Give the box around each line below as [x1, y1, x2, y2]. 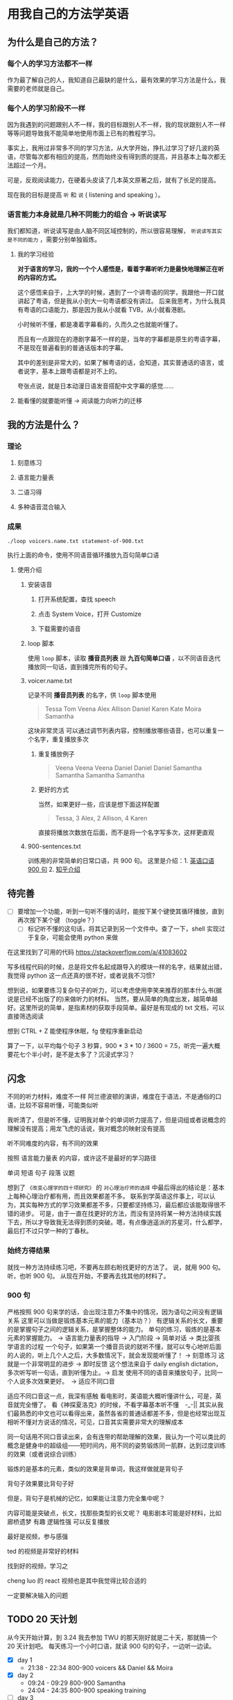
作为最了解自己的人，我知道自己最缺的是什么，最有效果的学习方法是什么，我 [7, 76, 226, 84]
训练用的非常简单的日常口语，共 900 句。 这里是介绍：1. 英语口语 [27, 857, 215, 865]
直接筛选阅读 [7, 1012, 44, 1020]
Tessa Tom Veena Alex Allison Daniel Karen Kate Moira [44, 705, 202, 713]
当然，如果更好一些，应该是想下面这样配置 [37, 800, 160, 809]
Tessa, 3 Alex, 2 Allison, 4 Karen [55, 814, 148, 823]
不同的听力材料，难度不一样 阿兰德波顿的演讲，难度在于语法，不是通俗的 [7, 1092, 216, 1101]
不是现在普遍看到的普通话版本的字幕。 [17, 344, 127, 352]
